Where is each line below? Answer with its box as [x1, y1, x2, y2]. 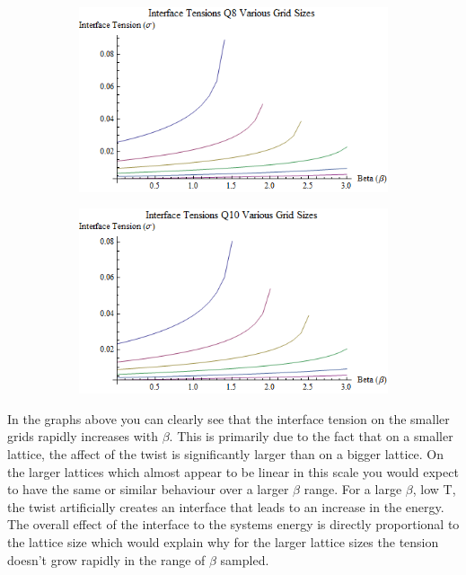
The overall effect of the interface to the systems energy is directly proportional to [7, 515, 460, 534]
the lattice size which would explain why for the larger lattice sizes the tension [7, 532, 439, 551]
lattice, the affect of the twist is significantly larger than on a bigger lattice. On [7, 444, 444, 463]
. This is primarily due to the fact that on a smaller [169, 427, 453, 446]
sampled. [220, 550, 269, 569]
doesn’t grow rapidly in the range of [7, 550, 206, 569]
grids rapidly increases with [7, 427, 158, 446]
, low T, [412, 480, 456, 499]
